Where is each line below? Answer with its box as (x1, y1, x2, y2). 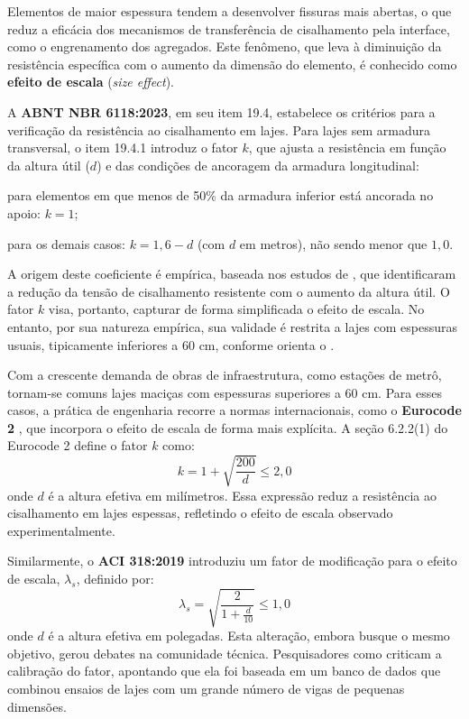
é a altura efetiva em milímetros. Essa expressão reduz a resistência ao (48, 485, 437, 504)
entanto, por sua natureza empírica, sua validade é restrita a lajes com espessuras (7, 317, 457, 336)
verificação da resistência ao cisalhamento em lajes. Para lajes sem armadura (7, 120, 431, 139)
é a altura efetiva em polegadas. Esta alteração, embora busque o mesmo (48, 626, 450, 645)
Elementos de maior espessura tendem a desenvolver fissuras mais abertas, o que (7, 2, 452, 20)
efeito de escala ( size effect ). (7, 72, 174, 91)
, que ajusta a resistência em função (248, 138, 446, 157)
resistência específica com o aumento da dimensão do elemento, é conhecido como (7, 54, 457, 73)
